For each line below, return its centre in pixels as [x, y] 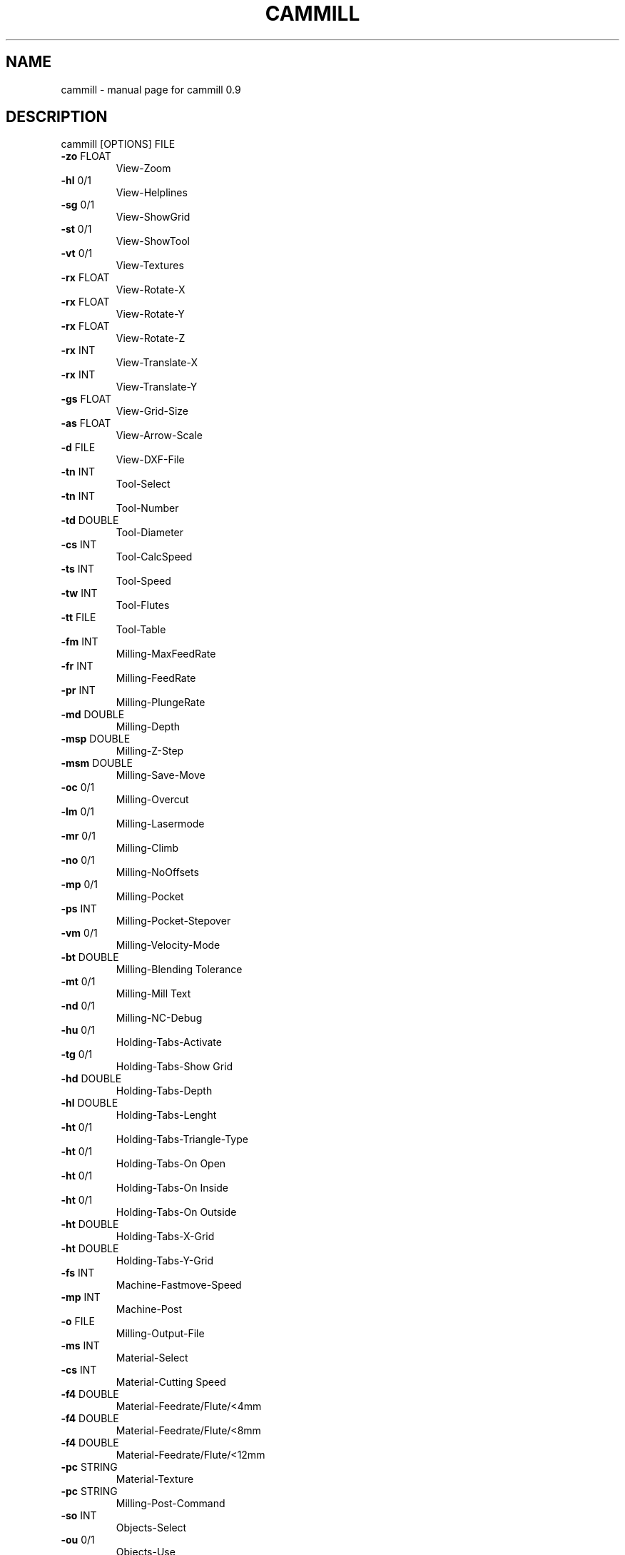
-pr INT [78, 690]
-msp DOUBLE [96, 739]
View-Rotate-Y [150, 314]
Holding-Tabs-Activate [169, 1042]
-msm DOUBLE [97, 763]
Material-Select [152, 1358]
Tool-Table [141, 630]
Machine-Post [149, 1309]
